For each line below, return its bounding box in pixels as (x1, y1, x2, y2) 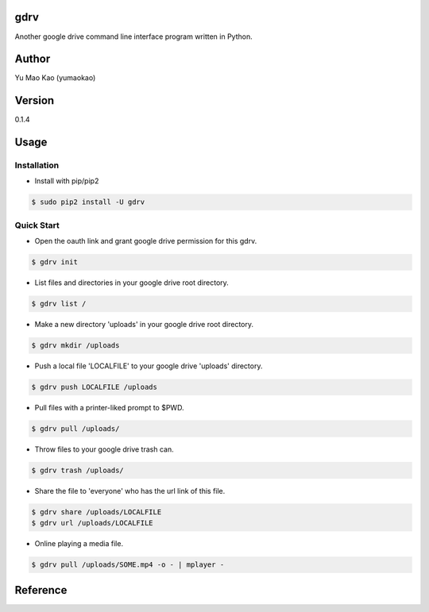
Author (14, 52, 51, 66)
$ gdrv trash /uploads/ (31, 466, 125, 475)
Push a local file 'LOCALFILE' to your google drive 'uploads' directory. (34, 361, 263, 371)
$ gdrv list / (31, 299, 87, 309)
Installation (14, 160, 60, 171)
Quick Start (14, 219, 60, 230)
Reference (14, 583, 68, 597)
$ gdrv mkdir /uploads (31, 341, 120, 350)
